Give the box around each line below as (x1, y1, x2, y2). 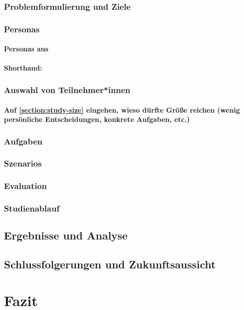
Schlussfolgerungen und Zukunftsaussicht (4, 257, 216, 272)
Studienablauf (4, 202, 60, 215)
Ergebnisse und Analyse (4, 228, 128, 243)
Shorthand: (4, 63, 42, 73)
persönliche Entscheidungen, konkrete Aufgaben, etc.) (4, 114, 190, 124)
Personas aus (4, 44, 49, 54)
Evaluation (4, 180, 47, 192)
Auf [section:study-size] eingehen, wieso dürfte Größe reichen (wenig (4, 104, 240, 115)
